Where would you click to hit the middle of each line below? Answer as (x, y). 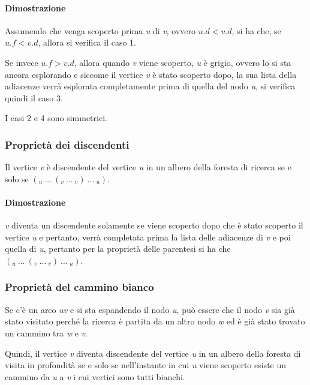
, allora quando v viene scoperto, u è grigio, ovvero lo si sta (183, 62)
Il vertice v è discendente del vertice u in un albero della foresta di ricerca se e (148, 167)
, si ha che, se (256, 30)
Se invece (22, 62)
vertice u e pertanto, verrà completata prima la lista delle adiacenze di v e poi (148, 237)
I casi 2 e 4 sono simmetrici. (56, 118)
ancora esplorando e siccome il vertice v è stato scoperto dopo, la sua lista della (151, 74)
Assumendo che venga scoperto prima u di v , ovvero (100, 30)
